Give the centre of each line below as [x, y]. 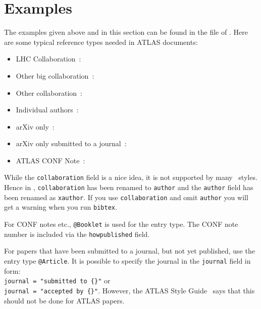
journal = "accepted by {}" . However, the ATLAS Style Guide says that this [129, 290]
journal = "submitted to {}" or [57, 281]
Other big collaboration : [55, 75]
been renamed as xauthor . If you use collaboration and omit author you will [126, 197]
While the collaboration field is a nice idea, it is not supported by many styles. [131, 177]
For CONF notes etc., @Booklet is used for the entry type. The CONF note [121, 224]
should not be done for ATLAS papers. [64, 300]
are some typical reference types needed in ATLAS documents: [101, 42]
